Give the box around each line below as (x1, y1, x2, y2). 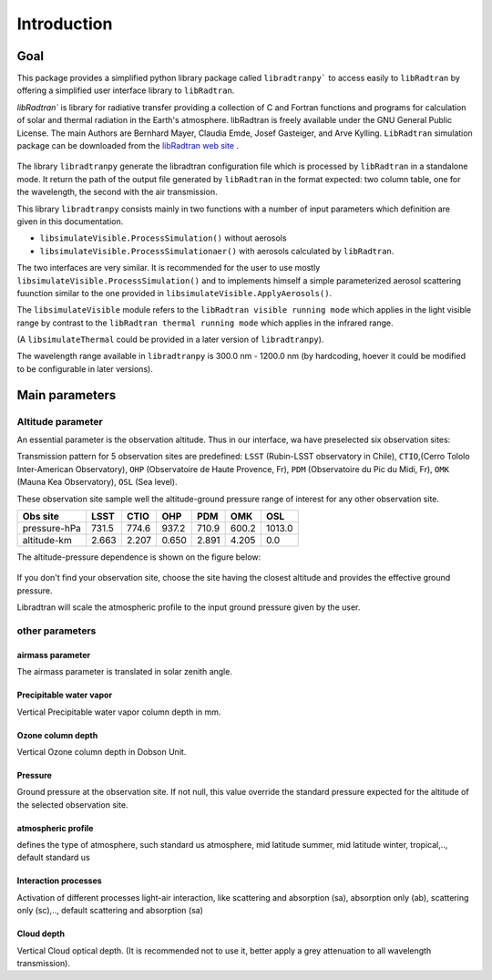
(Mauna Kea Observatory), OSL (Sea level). (16, 477, 178, 488)
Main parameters (16, 387, 117, 403)
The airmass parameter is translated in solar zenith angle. (16, 666, 232, 677)
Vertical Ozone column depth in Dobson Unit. (16, 746, 187, 757)
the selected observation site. (16, 799, 128, 810)
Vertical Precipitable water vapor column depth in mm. (16, 707, 221, 717)
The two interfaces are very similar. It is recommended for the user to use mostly (16, 263, 321, 273)
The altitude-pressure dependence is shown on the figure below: (16, 552, 261, 562)
